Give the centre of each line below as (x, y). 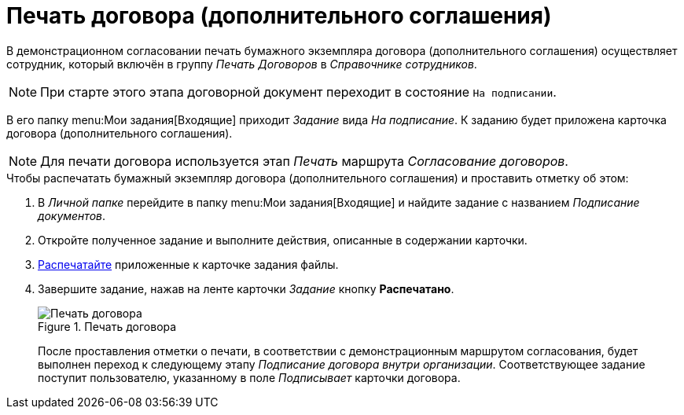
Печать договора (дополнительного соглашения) (279, 16)
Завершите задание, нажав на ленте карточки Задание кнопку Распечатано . (246, 288)
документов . (72, 215)
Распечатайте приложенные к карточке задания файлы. (188, 264)
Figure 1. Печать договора (107, 326)
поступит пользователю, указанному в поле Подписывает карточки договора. (249, 377)
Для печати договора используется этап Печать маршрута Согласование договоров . (304, 161)
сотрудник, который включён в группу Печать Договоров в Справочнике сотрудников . (242, 64)
